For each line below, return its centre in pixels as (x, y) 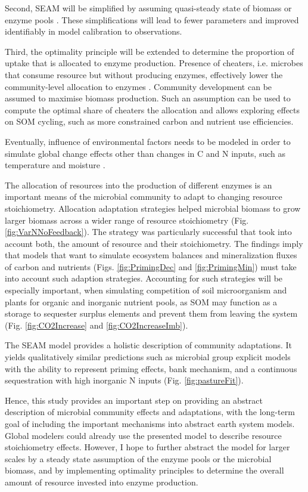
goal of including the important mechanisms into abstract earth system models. (150, 423)
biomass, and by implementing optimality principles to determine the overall (144, 470)
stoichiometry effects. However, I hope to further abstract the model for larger (147, 447)
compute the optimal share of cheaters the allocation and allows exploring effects (153, 109)
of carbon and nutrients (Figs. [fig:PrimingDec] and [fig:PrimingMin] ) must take (151, 266)
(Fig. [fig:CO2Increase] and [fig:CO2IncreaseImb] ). (97, 325)
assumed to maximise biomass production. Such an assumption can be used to (148, 98)
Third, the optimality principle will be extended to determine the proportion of (150, 51)
